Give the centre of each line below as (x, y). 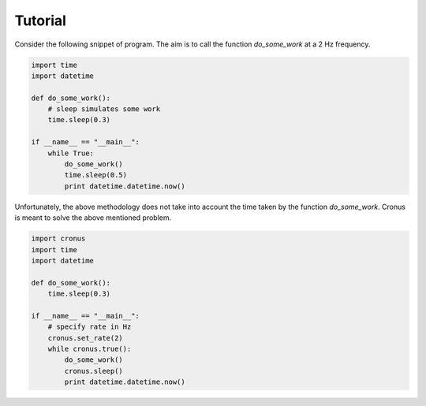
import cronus (58, 239)
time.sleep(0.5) (96, 175)
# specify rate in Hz (90, 327)
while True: (71, 153)
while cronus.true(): (90, 349)
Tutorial (41, 20)
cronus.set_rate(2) (86, 338)
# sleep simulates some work (104, 109)
